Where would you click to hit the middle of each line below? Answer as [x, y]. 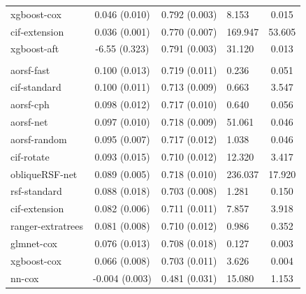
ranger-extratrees [47, 226]
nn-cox [25, 278]
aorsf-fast [30, 69]
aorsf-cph [30, 104]
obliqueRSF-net [44, 174]
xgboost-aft [35, 49]
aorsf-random [39, 139]
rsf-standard [36, 191]
